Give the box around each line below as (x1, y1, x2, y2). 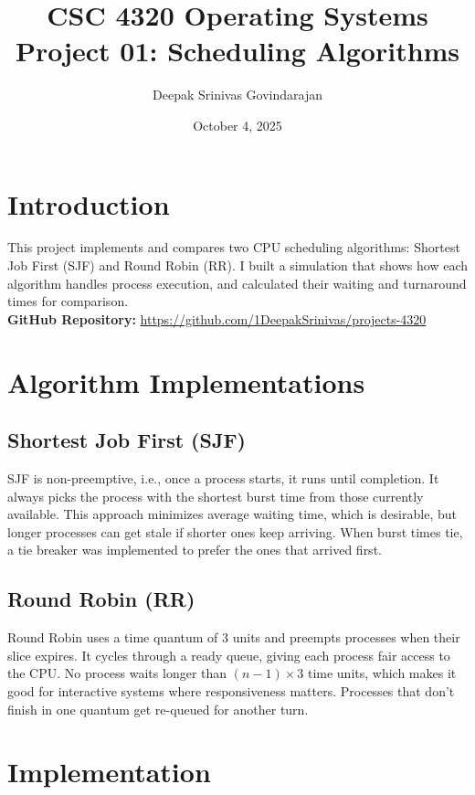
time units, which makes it (307, 663, 457, 683)
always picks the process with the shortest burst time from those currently (7, 486, 424, 505)
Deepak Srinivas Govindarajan (153, 85, 322, 104)
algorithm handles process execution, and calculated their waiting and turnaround (7, 273, 467, 292)
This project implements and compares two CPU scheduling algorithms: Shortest (7, 238, 460, 257)
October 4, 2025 (193, 115, 282, 134)
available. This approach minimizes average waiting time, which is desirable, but (7, 504, 457, 524)
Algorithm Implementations (7, 363, 365, 400)
